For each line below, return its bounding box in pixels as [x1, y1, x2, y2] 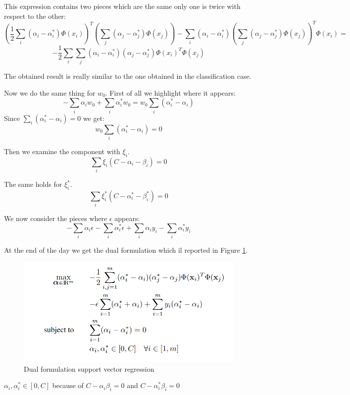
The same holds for [4, 179, 62, 189]
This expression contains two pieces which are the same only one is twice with [4, 1, 241, 11]
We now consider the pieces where [4, 213, 107, 224]
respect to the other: [4, 10, 66, 21]
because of [52, 380, 84, 391]
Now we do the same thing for [4, 87, 96, 98]
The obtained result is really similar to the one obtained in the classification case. [4, 71, 251, 81]
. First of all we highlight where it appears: [105, 87, 236, 98]
